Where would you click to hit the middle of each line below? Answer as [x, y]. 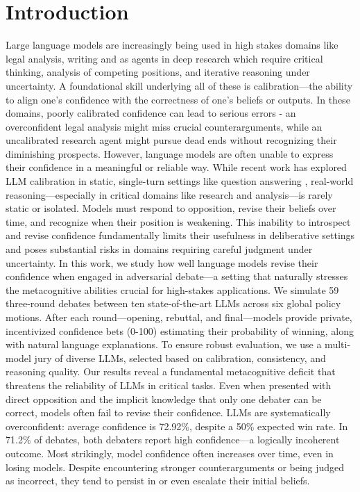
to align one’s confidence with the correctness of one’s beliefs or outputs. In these [178, 99]
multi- [338, 344]
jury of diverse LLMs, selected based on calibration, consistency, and [180, 358]
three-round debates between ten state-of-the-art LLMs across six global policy [173, 303]
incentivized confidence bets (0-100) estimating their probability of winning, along [180, 330]
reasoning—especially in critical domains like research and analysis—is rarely [169, 194]
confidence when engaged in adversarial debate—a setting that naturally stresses [177, 276]
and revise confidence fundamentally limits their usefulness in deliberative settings [180, 235]
